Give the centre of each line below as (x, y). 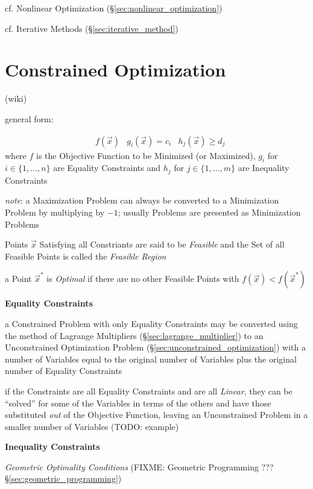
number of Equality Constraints (64, 371)
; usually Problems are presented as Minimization (209, 212)
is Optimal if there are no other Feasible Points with (143, 279)
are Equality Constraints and (107, 168)
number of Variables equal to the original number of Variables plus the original (151, 359)
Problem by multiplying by (55, 212)
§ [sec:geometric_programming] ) (63, 478)
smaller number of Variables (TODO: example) (92, 426)
